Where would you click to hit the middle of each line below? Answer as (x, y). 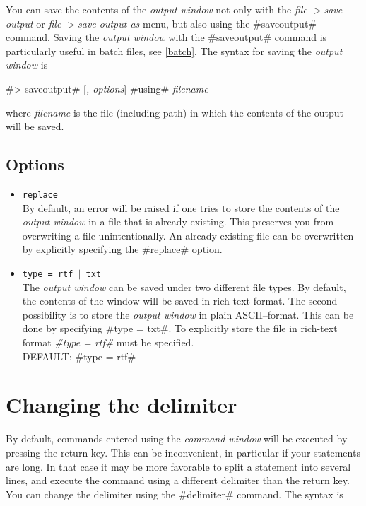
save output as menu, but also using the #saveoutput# (197, 23)
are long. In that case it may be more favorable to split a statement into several (178, 466)
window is (27, 65)
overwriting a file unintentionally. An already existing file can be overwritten (188, 235)
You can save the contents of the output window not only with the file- (158, 9)
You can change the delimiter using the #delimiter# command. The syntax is (175, 494)
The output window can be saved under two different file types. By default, (184, 287)
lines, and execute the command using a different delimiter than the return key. (178, 480)
